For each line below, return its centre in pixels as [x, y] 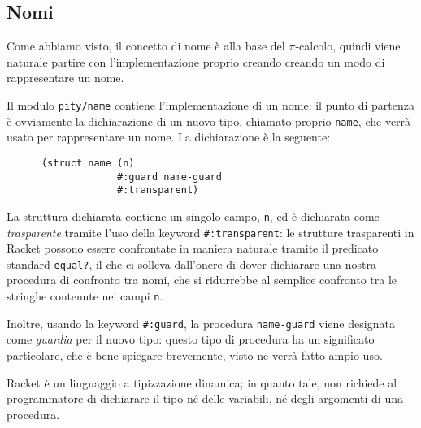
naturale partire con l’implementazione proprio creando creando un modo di [196, 61]
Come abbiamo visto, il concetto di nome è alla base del [146, 46]
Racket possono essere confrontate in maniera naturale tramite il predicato [193, 248]
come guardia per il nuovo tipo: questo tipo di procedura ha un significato [191, 339]
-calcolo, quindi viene [348, 46]
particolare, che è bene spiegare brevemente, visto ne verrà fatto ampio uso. [195, 355]
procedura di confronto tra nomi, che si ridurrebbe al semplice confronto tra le [202, 280]
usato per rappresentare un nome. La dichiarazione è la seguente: [169, 137]
